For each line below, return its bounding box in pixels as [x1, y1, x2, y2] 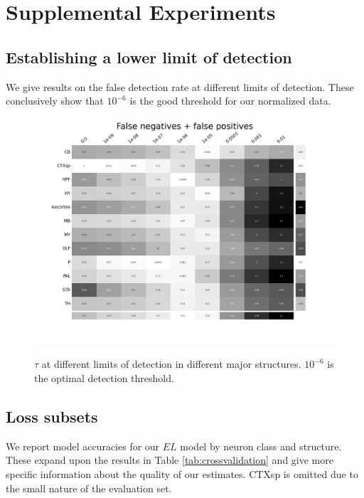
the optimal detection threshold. [34, 370, 174, 385]
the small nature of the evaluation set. [6, 480, 172, 495]
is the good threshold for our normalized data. [129, 93, 331, 108]
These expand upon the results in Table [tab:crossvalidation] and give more [6, 452, 333, 467]
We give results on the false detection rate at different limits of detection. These [6, 79, 354, 94]
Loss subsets [6, 405, 98, 427]
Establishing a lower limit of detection [6, 46, 292, 68]
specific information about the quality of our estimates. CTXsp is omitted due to [6, 466, 358, 481]
